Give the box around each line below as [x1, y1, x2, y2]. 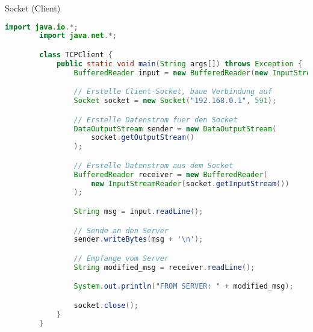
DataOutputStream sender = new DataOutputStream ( [73, 124, 277, 133]
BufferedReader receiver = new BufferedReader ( [73, 170, 268, 179]
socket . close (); [73, 301, 138, 310]
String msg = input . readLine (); [73, 207, 203, 216]
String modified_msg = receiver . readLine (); [73, 263, 255, 272]
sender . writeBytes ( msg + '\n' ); [73, 235, 203, 244]
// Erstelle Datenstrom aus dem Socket [73, 161, 234, 170]
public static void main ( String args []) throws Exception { [56, 59, 303, 68]
